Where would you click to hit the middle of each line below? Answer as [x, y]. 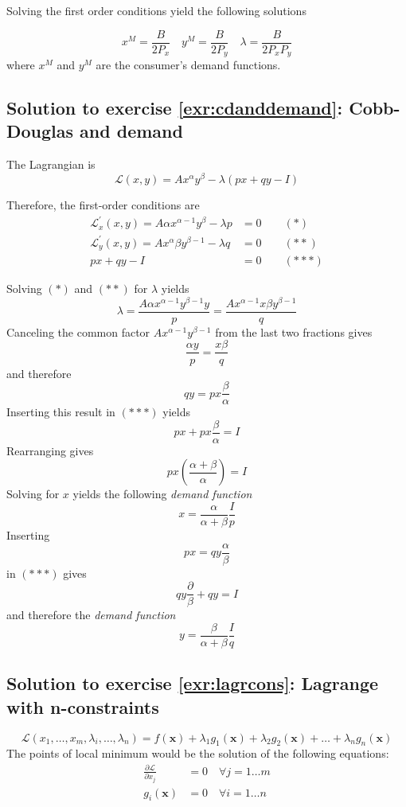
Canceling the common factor [78, 331]
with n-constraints [83, 706]
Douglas [40, 131]
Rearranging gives [50, 450]
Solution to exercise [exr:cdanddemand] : [175, 108]
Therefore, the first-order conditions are [103, 204]
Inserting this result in [61, 412]
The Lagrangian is [51, 164]
